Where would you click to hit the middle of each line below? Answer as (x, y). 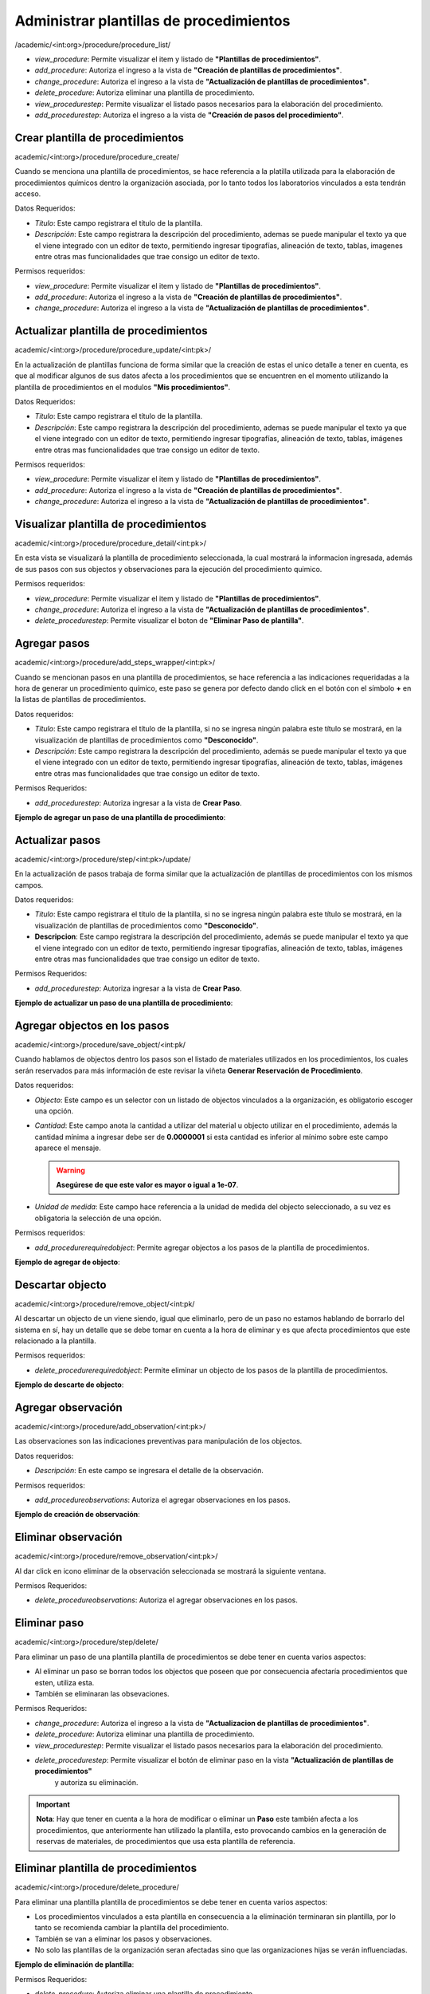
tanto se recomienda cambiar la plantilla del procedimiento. (132, 1928)
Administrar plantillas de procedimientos (152, 21)
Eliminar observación (68, 1537)
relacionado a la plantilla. (56, 1341)
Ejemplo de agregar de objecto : (67, 1262)
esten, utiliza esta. (64, 1682)
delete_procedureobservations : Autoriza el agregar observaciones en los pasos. (166, 1600)
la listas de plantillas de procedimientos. (80, 699)
